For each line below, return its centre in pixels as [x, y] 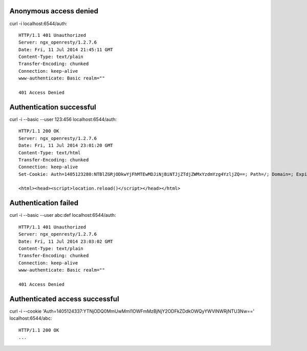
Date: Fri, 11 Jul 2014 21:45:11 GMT [66, 49]
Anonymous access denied [54, 11]
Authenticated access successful [64, 299]
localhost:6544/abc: [31, 318]
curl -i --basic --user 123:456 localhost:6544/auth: [63, 119]
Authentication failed [44, 203]
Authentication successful [53, 107]
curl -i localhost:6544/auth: [38, 24]
